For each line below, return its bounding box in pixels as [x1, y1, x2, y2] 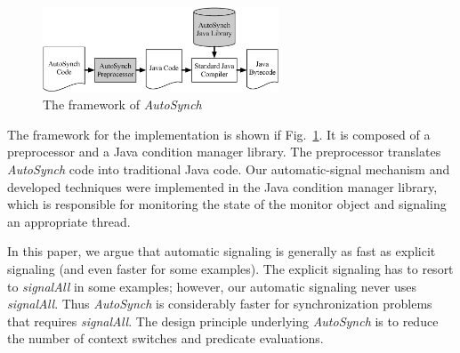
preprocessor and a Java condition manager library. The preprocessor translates [7, 142, 441, 161]
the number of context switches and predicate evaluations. [7, 329, 324, 348]
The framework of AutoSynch [43, 95, 202, 114]
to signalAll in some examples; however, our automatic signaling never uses [7, 277, 417, 295]
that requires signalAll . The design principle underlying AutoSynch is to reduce [7, 311, 439, 330]
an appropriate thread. [7, 212, 131, 230]
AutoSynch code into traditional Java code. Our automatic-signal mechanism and [7, 159, 450, 178]
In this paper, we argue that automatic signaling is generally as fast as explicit [7, 242, 436, 261]
